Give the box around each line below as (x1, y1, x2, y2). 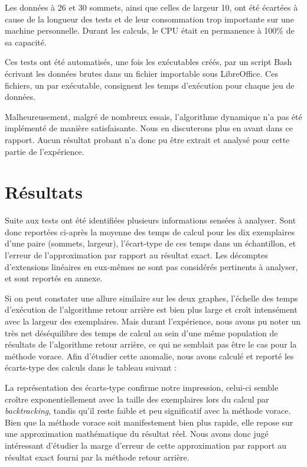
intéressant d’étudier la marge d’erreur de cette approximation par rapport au (5, 439, 286, 451)
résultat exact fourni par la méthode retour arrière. (5, 450, 190, 463)
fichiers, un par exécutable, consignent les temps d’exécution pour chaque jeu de (5, 79, 295, 91)
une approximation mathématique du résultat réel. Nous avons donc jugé (5, 427, 269, 440)
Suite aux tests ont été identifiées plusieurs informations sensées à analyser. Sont (5, 214, 296, 226)
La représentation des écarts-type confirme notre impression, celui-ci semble (5, 381, 279, 393)
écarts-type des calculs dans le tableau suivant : (5, 361, 177, 374)
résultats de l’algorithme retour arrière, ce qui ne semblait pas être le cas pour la (5, 338, 297, 351)
